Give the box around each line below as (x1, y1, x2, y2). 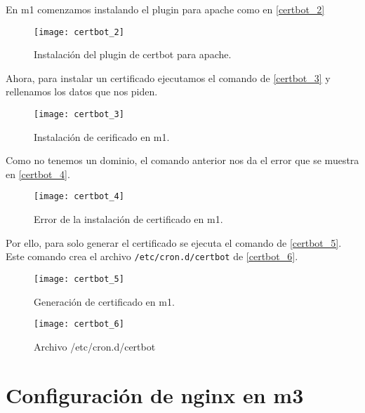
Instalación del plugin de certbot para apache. (34, 47, 232, 62)
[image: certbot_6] (34, 319, 124, 330)
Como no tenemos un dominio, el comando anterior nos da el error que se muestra (6, 153, 359, 168)
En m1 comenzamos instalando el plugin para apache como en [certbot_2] (6, 2, 325, 16)
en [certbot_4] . (6, 166, 70, 181)
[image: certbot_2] (34, 27, 124, 37)
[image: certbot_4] (34, 191, 124, 202)
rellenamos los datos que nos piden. (6, 84, 158, 99)
